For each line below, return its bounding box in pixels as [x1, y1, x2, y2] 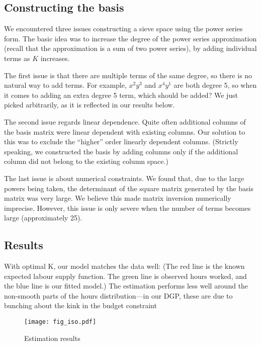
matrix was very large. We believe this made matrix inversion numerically [4, 193, 231, 203]
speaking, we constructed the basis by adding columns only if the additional [4, 146, 238, 156]
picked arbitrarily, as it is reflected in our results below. [4, 99, 175, 110]
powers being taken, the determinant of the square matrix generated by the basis [4, 183, 253, 193]
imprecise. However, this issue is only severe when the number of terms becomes [4, 202, 251, 213]
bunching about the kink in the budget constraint [4, 300, 157, 311]
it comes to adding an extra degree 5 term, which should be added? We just [4, 89, 238, 100]
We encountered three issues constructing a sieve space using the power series [4, 23, 243, 34]
